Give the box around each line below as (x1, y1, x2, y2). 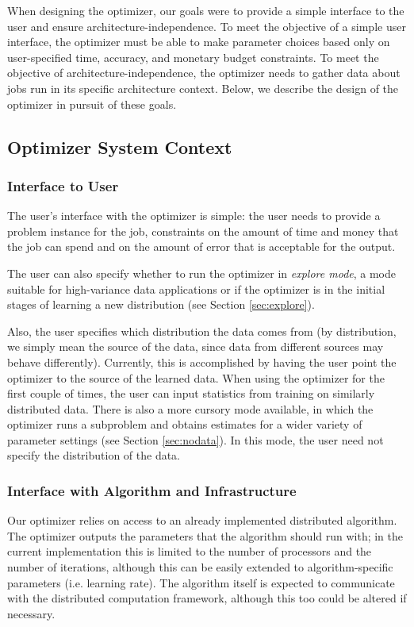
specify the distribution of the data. (7, 447, 181, 464)
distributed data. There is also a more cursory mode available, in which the (7, 400, 374, 417)
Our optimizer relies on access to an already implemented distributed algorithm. (7, 512, 397, 529)
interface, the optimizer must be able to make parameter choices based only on (7, 33, 390, 50)
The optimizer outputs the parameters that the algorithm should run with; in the (7, 527, 404, 544)
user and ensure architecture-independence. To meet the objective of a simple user (7, 17, 406, 34)
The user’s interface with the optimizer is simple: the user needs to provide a (7, 207, 381, 224)
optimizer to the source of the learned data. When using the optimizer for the (7, 369, 385, 386)
